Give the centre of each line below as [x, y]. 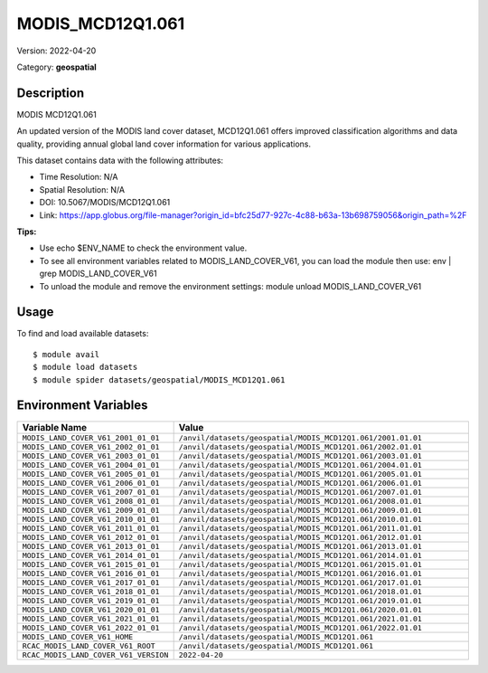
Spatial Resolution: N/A [82, 189]
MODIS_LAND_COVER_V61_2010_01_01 [91, 519]
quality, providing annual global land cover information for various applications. [164, 144]
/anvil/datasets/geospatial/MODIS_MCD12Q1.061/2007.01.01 [300, 492]
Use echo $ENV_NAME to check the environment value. [143, 248]
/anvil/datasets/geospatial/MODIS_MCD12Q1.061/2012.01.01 [300, 537]
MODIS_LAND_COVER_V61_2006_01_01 [91, 483]
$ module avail [66, 354]
